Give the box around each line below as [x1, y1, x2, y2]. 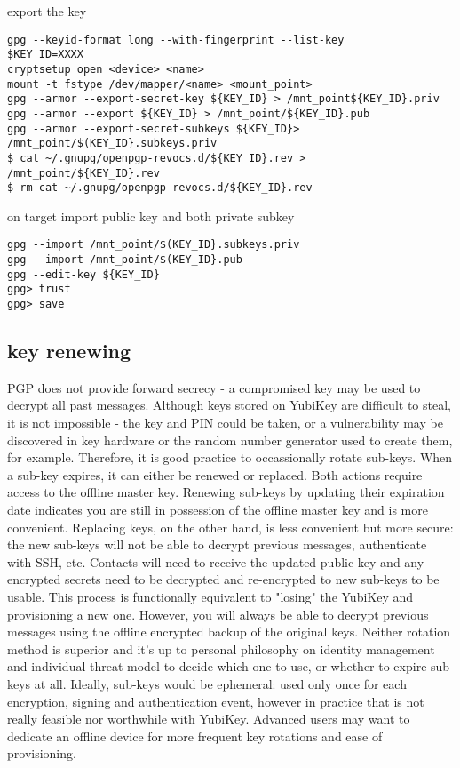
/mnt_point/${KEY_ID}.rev [7, 166, 160, 180]
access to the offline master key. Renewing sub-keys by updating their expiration [7, 483, 445, 501]
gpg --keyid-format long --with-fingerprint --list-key [7, 33, 345, 46]
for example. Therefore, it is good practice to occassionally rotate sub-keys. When [7, 448, 453, 467]
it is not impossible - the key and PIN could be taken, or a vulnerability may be [7, 413, 443, 432]
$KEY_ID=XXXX [7, 48, 83, 61]
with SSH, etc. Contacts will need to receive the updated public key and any [7, 552, 424, 571]
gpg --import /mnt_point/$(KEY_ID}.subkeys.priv [7, 238, 300, 252]
